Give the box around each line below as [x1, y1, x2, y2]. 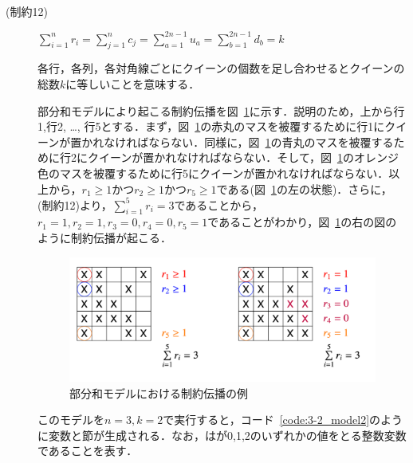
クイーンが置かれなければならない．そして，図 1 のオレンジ [87, 149, 399, 166]
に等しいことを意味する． [65, 75, 200, 92]
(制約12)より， [37, 196, 112, 213]
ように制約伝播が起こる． [37, 230, 171, 246]
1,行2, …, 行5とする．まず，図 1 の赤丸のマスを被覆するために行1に [37, 118, 385, 135]
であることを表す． [37, 442, 138, 459]
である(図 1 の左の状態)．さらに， [216, 180, 392, 197]
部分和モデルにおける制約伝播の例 [69, 384, 248, 401]
